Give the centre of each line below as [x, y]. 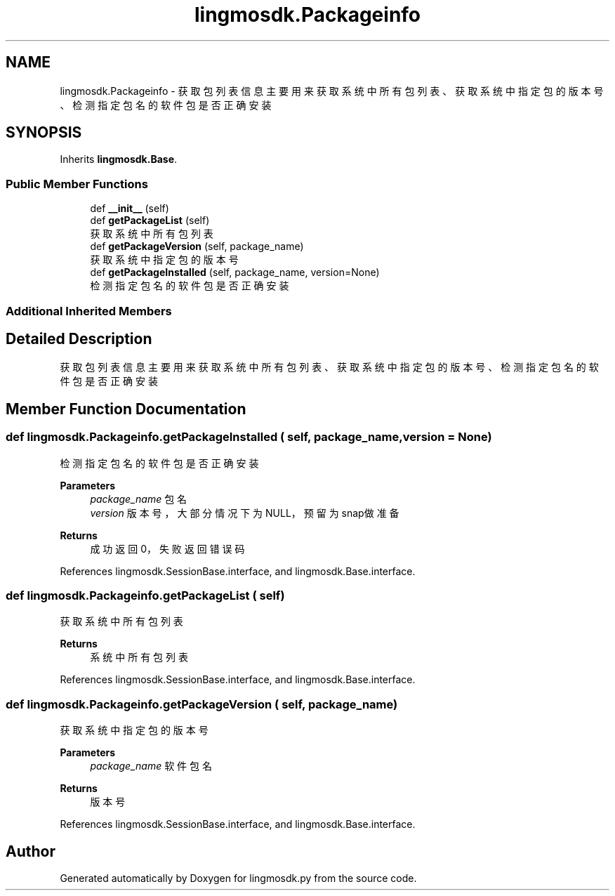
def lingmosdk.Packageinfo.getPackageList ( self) [145, 595]
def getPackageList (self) [150, 220]
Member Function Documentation [126, 409]
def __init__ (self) [130, 209]
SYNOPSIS [44, 133]
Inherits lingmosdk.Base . [119, 159]
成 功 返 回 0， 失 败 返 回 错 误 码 [167, 548]
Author [31, 851]
